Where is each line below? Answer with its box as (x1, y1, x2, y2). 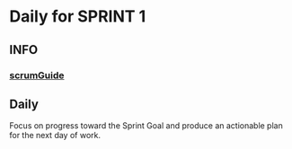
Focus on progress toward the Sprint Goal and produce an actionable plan (9, 120, 283, 131)
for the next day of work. (9, 130, 102, 141)
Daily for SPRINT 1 (9, 6, 146, 27)
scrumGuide (9, 69, 65, 82)
